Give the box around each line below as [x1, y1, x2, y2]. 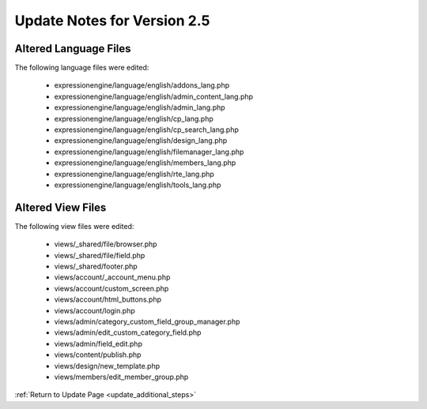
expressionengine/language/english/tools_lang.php [54, 180, 221, 189]
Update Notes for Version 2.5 [14, 12, 210, 29]
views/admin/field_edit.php [54, 339, 142, 348]
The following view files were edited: [14, 221, 134, 231]
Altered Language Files [14, 42, 131, 55]
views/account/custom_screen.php [54, 283, 169, 293]
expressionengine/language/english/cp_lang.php [54, 114, 213, 123]
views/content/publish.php [54, 350, 142, 359]
